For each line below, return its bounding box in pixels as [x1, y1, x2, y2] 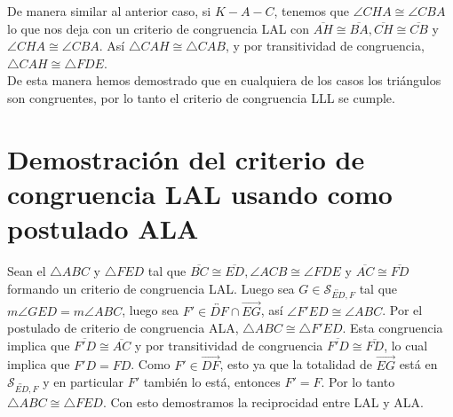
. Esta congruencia [342, 319, 443, 337]
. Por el [382, 301, 423, 319]
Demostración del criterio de [7, 140, 365, 177]
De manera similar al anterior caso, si [7, 2, 211, 20]
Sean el [7, 262, 46, 280]
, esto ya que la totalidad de [219, 355, 372, 374]
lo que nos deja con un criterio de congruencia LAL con [7, 19, 310, 37]
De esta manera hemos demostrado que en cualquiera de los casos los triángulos [7, 71, 441, 90]
